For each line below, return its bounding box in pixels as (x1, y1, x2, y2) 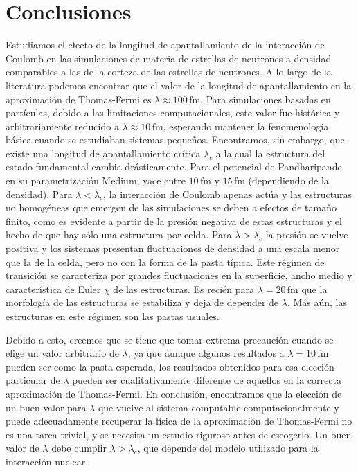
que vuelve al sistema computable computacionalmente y (98, 400, 339, 414)
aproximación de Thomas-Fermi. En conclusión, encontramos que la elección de (6, 386, 342, 400)
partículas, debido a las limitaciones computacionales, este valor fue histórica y (6, 105, 340, 120)
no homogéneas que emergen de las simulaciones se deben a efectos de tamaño (6, 200, 337, 215)
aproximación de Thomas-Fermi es (6, 91, 152, 106)
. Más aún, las (287, 295, 348, 310)
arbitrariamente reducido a (6, 118, 119, 133)
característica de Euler (6, 281, 101, 296)
